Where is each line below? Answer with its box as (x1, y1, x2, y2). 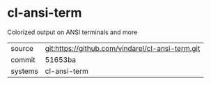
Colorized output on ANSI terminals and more (7, 28, 138, 36)
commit (10, 54, 36, 64)
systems (10, 66, 38, 76)
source (10, 43, 33, 53)
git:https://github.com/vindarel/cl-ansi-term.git (45, 43, 201, 53)
